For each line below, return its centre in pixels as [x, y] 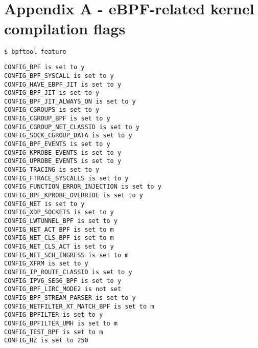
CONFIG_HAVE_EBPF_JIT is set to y [63, 84]
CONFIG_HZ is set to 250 [46, 341]
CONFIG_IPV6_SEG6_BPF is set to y [63, 281]
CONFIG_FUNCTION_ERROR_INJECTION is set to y [83, 187]
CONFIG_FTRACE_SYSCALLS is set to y [66, 178]
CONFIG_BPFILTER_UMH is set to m [61, 323]
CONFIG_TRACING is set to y [52, 170]
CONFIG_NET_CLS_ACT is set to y [59, 246]
